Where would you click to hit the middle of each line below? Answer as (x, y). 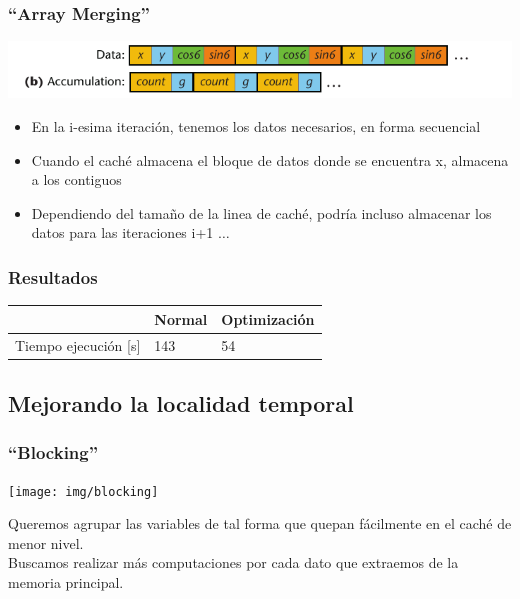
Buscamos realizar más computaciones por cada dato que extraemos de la (233, 562)
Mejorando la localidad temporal (181, 403)
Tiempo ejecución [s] (78, 344)
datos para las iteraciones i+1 (122, 232)
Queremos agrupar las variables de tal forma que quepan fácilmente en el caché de (260, 523)
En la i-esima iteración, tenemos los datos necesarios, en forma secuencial (256, 125)
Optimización (268, 318)
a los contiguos (76, 179)
